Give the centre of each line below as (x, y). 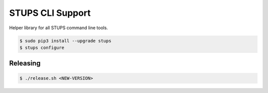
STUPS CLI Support (50, 13)
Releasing (25, 64)
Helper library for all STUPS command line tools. (59, 28)
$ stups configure (42, 47)
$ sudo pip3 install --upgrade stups (66, 41)
